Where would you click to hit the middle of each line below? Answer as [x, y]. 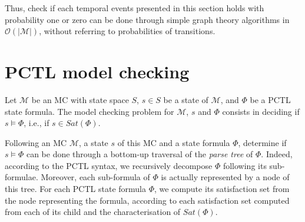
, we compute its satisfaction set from [222, 189]
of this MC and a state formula [174, 142]
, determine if [262, 142]
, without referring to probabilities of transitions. [127, 31]
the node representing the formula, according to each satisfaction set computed [147, 200]
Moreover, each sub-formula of [95, 177]
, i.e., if [37, 123]
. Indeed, [277, 154]
